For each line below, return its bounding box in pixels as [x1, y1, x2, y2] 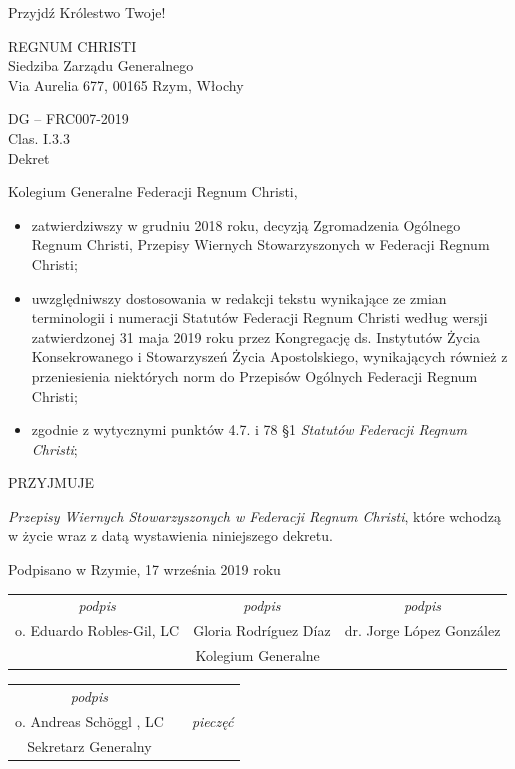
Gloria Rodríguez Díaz [193, 620, 331, 641]
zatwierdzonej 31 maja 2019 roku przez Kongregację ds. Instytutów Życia [31, 326, 481, 347]
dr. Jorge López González [344, 620, 501, 641]
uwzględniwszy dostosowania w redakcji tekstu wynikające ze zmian [31, 287, 447, 308]
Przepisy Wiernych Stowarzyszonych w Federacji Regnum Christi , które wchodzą [8, 505, 502, 526]
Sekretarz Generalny [27, 735, 152, 756]
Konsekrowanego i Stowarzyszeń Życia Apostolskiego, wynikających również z [31, 346, 508, 367]
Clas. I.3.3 [8, 127, 70, 148]
